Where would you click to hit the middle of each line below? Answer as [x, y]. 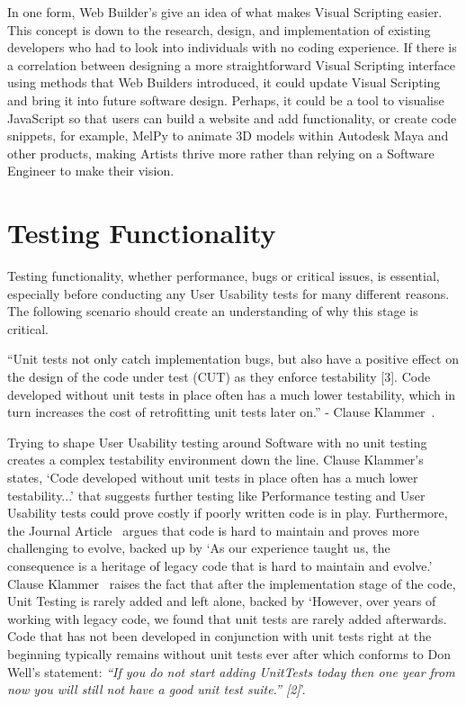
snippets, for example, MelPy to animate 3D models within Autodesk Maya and [228, 136]
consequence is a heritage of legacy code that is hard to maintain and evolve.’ [220, 565]
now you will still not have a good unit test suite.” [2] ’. [157, 689]
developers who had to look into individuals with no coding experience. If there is [232, 47]
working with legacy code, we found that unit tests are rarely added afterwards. [227, 618]
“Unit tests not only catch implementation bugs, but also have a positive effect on [233, 359]
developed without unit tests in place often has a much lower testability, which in [232, 394]
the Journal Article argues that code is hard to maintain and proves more [214, 530]
